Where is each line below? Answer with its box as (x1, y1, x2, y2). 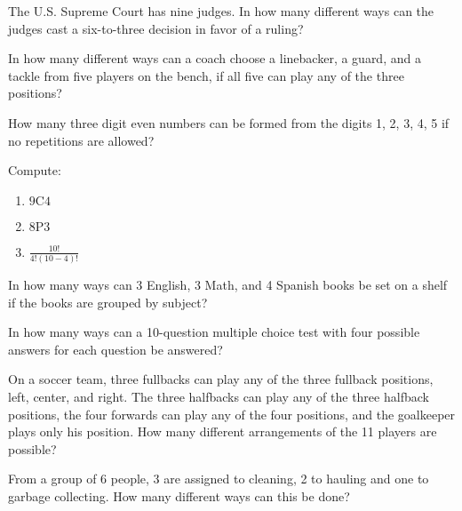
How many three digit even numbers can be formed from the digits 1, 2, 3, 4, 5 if (8, 113, 450, 132)
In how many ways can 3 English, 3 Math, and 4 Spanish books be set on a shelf (8, 275, 448, 294)
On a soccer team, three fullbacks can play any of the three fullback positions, (8, 370, 434, 388)
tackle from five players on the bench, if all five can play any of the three (8, 66, 404, 84)
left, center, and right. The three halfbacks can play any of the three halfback (8, 387, 429, 406)
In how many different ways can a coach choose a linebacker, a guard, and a (8, 49, 421, 68)
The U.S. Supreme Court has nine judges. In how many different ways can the (8, 2, 434, 20)
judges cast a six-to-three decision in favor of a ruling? (8, 19, 304, 37)
